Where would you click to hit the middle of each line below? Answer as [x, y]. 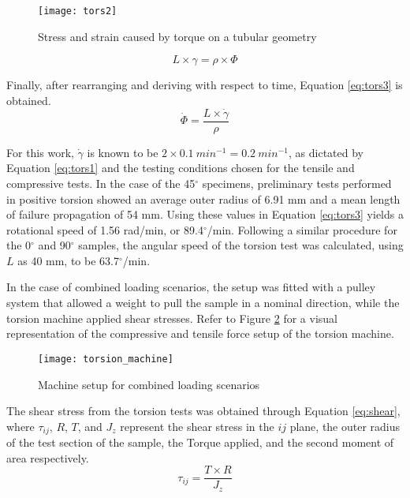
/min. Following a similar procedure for [302, 229]
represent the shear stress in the [197, 426]
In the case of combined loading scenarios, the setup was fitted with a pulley [191, 287]
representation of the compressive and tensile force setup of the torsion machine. [200, 333]
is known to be [123, 152]
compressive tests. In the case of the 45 [101, 183]
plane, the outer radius [345, 426]
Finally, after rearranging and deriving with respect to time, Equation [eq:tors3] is [205, 85]
